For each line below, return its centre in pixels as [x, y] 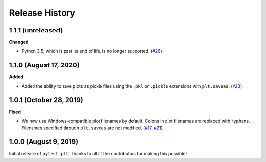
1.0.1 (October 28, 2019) [46, 100]
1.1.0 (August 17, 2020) [44, 65]
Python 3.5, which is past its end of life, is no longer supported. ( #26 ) [92, 51]
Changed [19, 42]
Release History [42, 13]
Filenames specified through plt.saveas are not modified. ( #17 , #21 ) [92, 128]
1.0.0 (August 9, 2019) [44, 142]
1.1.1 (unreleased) [36, 30]
